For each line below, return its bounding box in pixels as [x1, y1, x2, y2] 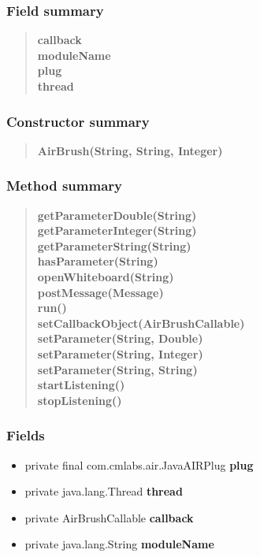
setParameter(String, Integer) [37, 345, 203, 362]
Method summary [6, 176, 122, 195]
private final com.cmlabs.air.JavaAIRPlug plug [24, 456, 254, 473]
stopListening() [37, 392, 122, 408]
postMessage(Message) [37, 284, 164, 300]
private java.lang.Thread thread [24, 483, 183, 499]
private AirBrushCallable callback [24, 509, 194, 525]
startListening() [37, 377, 125, 393]
